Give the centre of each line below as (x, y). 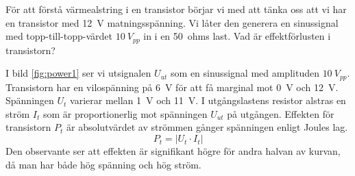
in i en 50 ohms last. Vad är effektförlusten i (237, 36)
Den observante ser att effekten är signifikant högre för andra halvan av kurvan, (173, 151)
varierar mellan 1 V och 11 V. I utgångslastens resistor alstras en (208, 100)
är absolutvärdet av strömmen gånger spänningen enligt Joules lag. (207, 127)
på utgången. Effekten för (281, 113)
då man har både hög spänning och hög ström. (103, 164)
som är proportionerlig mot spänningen (125, 113)
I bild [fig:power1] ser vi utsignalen (78, 73)
